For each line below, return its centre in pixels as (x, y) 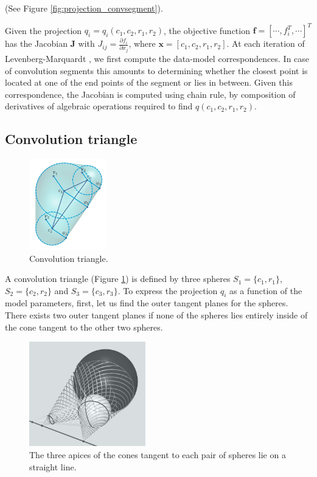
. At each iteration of (266, 43)
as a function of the (266, 290)
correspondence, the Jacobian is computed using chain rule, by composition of (150, 94)
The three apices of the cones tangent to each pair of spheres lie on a (158, 454)
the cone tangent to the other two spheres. (84, 327)
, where (142, 43)
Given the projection (44, 30)
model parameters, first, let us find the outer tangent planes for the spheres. (147, 303)
